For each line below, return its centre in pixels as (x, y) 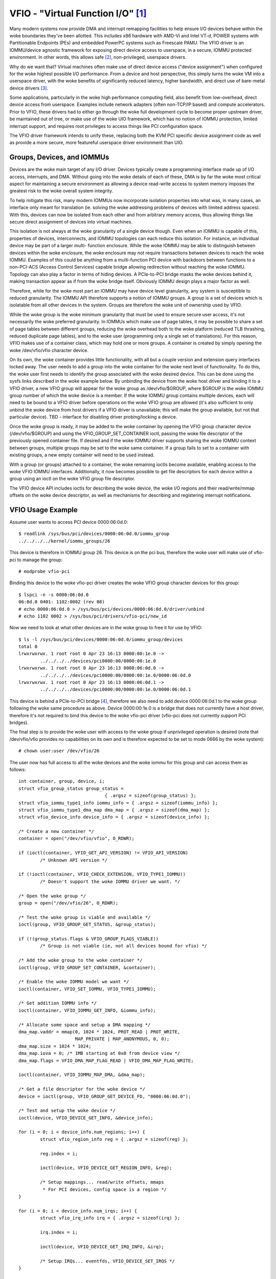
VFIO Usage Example (43, 510)
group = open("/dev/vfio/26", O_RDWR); (68, 903)
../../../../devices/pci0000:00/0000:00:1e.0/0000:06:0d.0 (116, 675)
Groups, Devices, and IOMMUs (59, 157)
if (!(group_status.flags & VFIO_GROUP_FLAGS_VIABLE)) (89, 939)
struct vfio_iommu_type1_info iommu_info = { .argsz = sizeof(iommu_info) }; (118, 803)
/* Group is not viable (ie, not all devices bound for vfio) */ (124, 946)
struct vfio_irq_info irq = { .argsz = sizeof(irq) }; (110, 1218)
